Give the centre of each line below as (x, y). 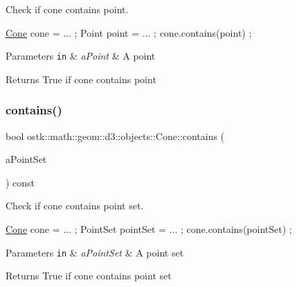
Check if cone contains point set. (75, 206)
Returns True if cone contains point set (89, 276)
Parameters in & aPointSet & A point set (95, 252)
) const (20, 182)
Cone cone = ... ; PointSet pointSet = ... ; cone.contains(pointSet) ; (149, 229)
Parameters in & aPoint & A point (81, 56)
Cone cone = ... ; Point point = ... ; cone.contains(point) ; (129, 32)
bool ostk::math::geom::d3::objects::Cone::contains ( (115, 136)
